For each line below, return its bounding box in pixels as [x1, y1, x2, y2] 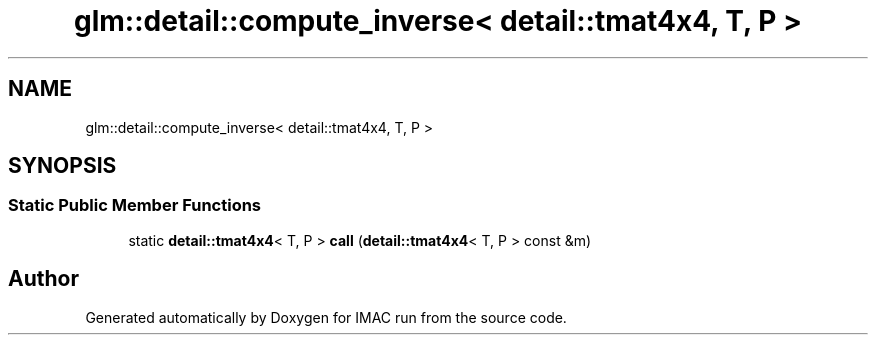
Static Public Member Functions [8, 195, 262, 216]
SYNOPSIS [8, 153, 117, 179]
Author [8, 266, 79, 292]
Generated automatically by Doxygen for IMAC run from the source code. [85, 308, 567, 326]
